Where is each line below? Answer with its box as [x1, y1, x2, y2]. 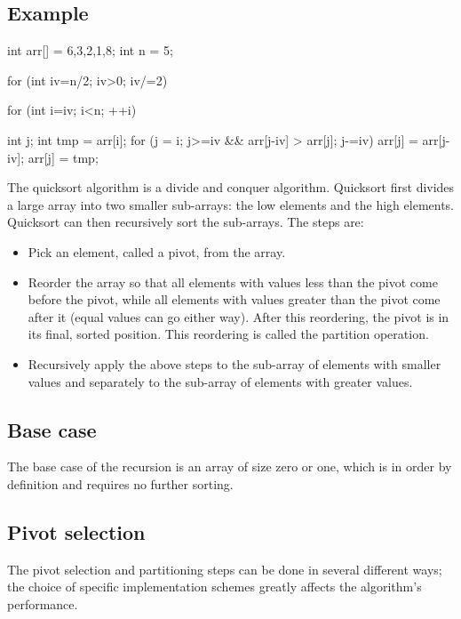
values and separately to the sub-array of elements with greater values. [28, 372, 413, 390]
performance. [7, 594, 78, 613]
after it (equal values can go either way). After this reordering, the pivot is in [28, 307, 449, 326]
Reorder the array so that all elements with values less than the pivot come [28, 272, 438, 291]
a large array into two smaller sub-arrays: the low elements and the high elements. [7, 195, 455, 213]
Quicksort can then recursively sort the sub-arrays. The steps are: [7, 213, 364, 231]
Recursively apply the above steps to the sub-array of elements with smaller [28, 354, 441, 373]
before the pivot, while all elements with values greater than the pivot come [28, 290, 441, 309]
